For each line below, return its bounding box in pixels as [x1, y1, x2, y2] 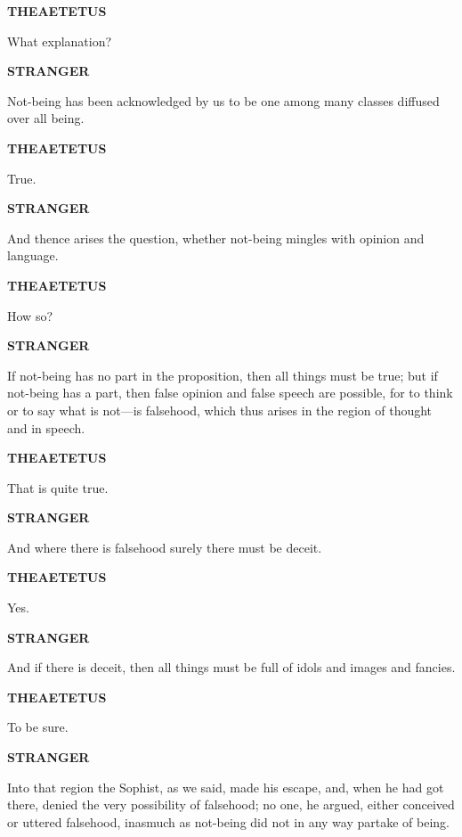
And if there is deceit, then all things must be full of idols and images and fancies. [7, 658, 456, 677]
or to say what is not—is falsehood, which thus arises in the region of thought [7, 400, 433, 419]
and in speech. [7, 418, 85, 437]
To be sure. [7, 718, 69, 736]
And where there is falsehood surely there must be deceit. [7, 537, 322, 556]
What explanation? [7, 31, 112, 50]
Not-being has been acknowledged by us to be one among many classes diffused [7, 91, 440, 110]
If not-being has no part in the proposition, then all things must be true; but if [7, 365, 438, 384]
